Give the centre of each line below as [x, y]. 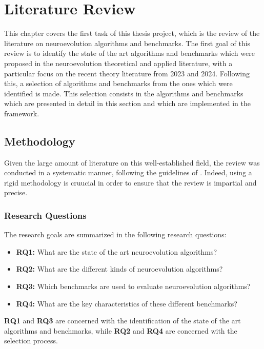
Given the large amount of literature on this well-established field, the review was [132, 162]
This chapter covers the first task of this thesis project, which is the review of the [132, 33]
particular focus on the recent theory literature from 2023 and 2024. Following [127, 73]
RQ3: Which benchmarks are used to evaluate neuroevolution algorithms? [133, 286]
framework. [22, 113]
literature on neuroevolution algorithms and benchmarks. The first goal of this [127, 43]
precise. [16, 192]
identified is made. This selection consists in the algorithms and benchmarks [124, 93]
